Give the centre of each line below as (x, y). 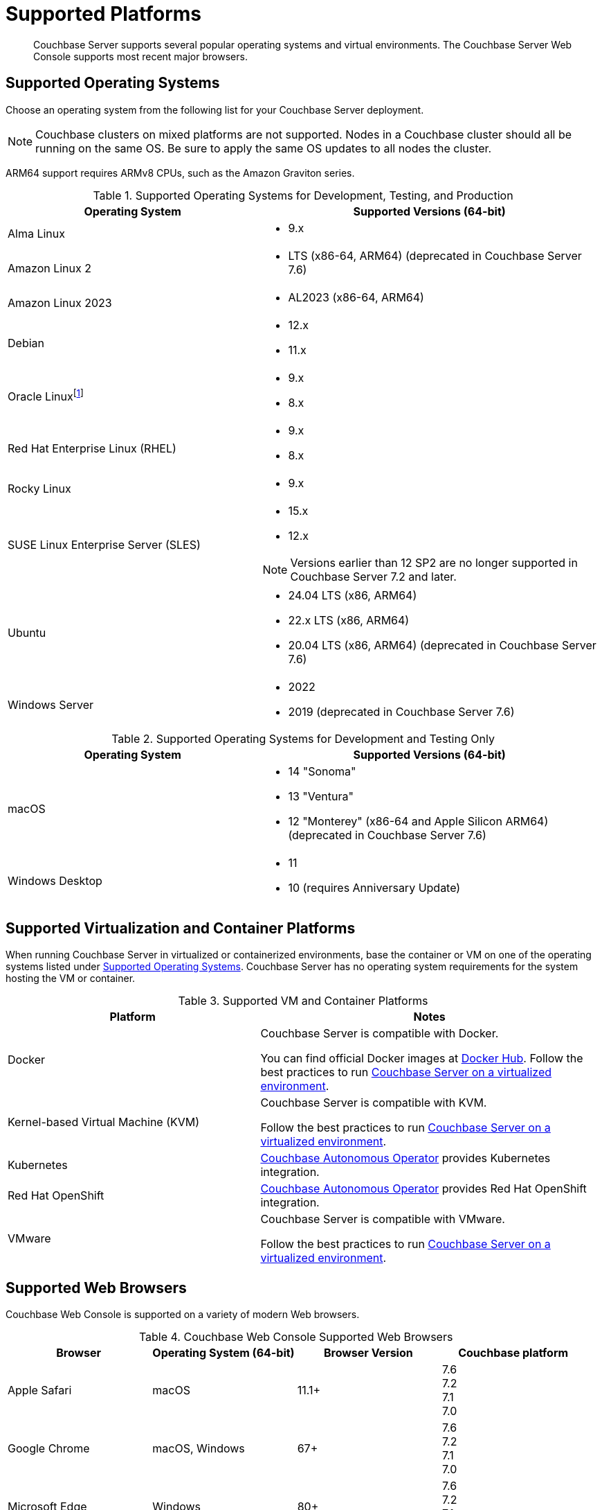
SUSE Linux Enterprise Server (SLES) (104, 544)
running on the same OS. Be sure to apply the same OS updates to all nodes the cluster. (264, 148)
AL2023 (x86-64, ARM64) (356, 297)
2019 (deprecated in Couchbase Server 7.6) (401, 711)
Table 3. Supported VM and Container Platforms (303, 1001)
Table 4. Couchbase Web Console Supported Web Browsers (296, 1337)
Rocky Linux (39, 488)
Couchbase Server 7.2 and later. (373, 576)
